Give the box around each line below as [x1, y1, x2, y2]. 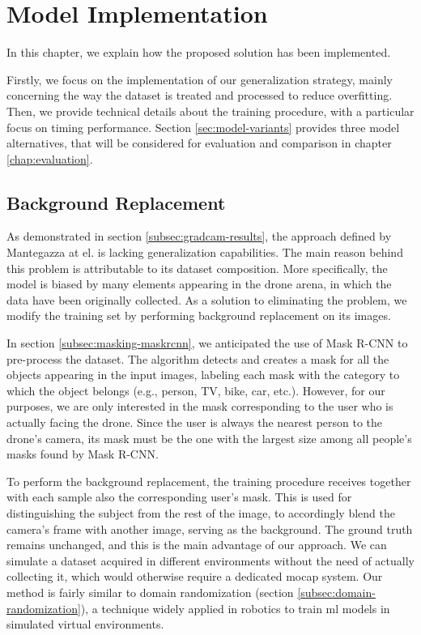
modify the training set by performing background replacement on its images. [6, 307, 391, 324]
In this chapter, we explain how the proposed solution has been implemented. [6, 44, 391, 61]
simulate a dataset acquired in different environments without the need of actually [6, 552, 415, 569]
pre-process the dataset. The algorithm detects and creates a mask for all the [6, 350, 389, 367]
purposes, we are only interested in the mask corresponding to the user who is [6, 398, 393, 415]
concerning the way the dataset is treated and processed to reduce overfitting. [6, 87, 393, 104]
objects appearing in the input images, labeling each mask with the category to [6, 366, 400, 383]
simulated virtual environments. [6, 616, 164, 633]
